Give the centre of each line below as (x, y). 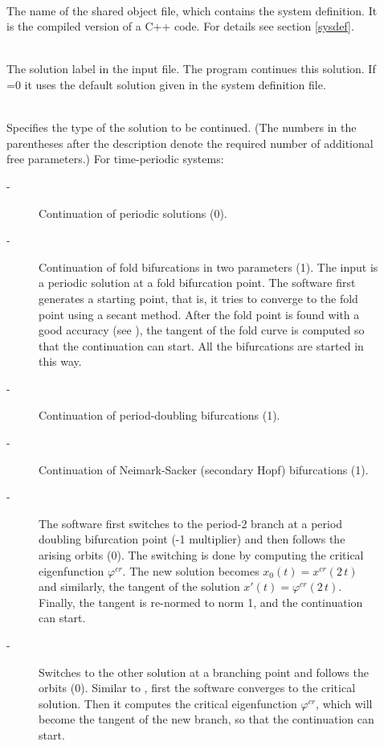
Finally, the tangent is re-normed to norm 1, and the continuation (201, 602)
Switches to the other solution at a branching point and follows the (204, 672)
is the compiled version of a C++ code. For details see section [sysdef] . (180, 26)
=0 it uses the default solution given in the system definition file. (166, 84)
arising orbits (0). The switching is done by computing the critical (201, 555)
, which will (344, 703)
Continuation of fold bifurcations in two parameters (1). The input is (208, 266)
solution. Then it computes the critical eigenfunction (168, 703)
